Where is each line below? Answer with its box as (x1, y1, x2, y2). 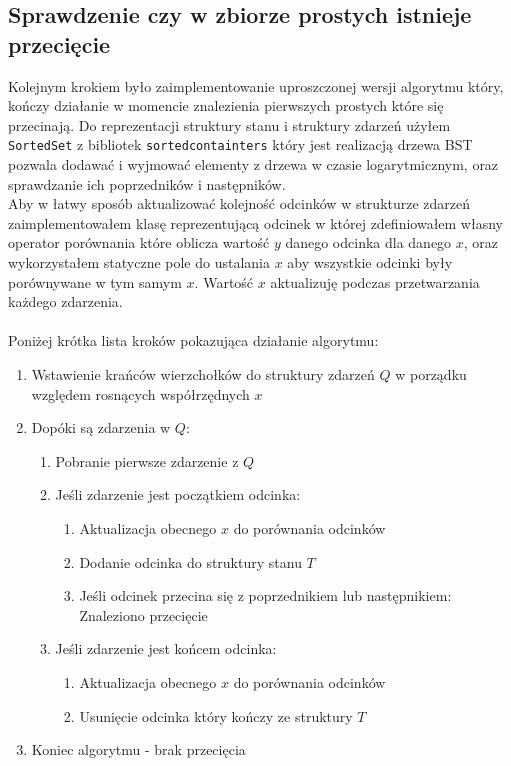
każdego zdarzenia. (8, 291, 123, 312)
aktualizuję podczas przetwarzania (270, 271, 480, 292)
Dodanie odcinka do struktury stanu (79, 551, 302, 572)
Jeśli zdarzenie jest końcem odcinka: (55, 638, 277, 659)
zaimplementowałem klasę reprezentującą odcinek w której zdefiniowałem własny (8, 212, 503, 233)
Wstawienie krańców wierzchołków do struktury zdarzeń (31, 363, 375, 384)
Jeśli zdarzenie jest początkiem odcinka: (55, 484, 301, 505)
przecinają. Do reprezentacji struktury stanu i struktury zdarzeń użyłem (8, 114, 451, 135)
